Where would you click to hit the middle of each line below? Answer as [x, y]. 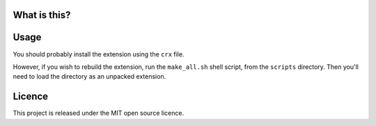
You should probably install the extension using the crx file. [99, 54]
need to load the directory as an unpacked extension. [89, 77]
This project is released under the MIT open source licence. [99, 113]
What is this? [42, 15]
